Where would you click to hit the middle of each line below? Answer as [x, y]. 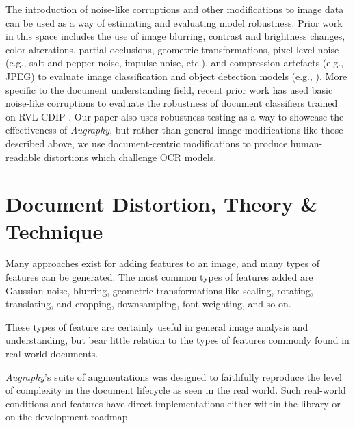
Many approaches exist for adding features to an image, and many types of [162, 263]
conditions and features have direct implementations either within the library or [173, 403]
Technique [54, 230]
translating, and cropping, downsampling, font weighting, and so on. [148, 304]
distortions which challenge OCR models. [130, 156]
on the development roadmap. [68, 417]
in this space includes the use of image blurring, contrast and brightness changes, [175, 36]
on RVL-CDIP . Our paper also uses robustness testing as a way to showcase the [175, 116]
